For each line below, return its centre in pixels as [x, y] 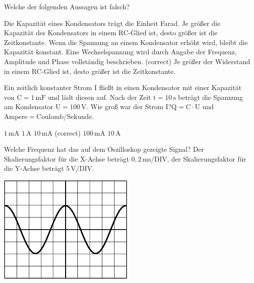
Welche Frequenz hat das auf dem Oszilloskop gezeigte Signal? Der [104, 149]
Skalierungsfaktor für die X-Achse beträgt [67, 158]
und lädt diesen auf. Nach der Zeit [100, 97]
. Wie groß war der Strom [125, 106]
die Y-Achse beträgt [34, 168]
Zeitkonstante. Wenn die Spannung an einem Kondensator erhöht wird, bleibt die [126, 42]
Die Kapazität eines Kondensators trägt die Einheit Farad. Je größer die [112, 23]
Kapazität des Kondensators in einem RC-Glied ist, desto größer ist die [111, 33]
